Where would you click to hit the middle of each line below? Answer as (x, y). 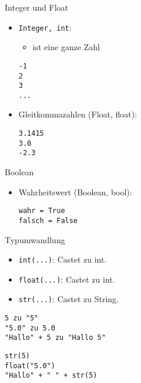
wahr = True (42, 211)
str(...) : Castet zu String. (68, 299)
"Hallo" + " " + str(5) (51, 376)
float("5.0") (30, 366)
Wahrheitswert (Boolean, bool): (75, 191)
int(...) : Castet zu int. (63, 259)
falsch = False (48, 220)
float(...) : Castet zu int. (67, 279)
